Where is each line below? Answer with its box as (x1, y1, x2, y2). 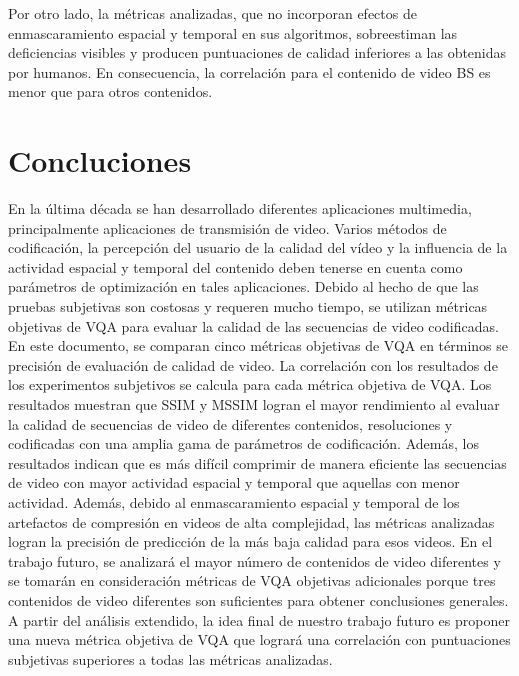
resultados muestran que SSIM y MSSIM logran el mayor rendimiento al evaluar (8, 394, 500, 415)
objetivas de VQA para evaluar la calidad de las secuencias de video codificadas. (8, 315, 499, 336)
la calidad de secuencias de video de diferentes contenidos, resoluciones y (8, 413, 453, 434)
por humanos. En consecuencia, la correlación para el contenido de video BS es (8, 61, 491, 82)
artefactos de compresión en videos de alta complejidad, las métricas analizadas (8, 511, 495, 532)
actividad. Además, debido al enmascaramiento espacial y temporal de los (8, 492, 460, 512)
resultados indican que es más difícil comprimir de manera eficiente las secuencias (8, 452, 507, 473)
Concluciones (8, 140, 192, 181)
